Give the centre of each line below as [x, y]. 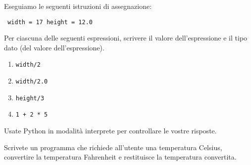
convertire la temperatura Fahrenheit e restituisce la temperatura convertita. [120, 157]
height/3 [30, 98]
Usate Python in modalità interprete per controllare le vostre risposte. [110, 131]
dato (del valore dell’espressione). [54, 47]
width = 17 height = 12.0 [50, 22]
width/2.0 [32, 82]
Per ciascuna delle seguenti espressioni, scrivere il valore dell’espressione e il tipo [126, 38]
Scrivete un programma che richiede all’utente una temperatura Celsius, [113, 147]
